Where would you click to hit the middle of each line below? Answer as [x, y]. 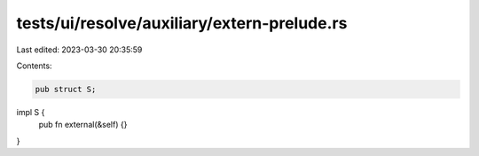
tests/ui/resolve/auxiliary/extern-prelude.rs [182, 23]
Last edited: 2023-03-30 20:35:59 [79, 50]
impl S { [31, 112]
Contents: [34, 66]
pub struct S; [66, 89]
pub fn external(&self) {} [83, 125]
